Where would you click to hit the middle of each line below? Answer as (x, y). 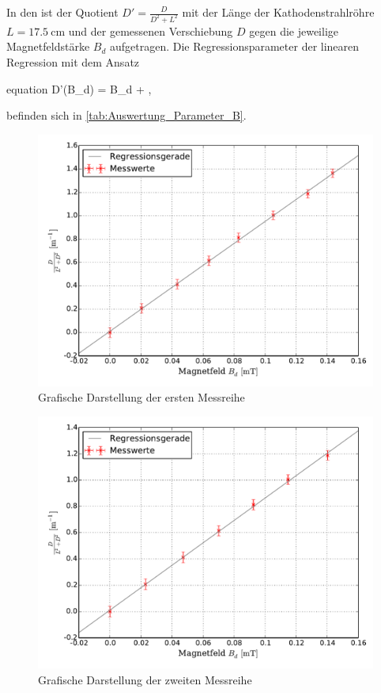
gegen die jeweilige (294, 30)
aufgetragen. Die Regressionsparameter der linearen (234, 46)
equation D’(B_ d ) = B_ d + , (79, 88)
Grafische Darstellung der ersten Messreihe (141, 397)
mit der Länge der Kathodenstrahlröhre (278, 12)
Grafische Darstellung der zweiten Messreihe (145, 679)
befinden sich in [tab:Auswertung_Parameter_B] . (126, 115)
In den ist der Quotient (62, 12)
